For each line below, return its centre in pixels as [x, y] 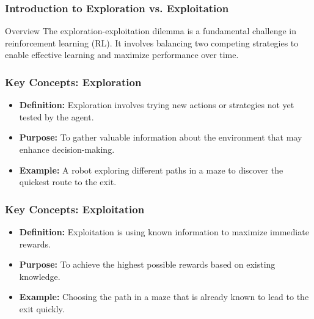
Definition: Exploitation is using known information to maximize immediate [164, 232]
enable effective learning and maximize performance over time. [122, 55]
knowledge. [40, 276]
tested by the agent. [57, 116]
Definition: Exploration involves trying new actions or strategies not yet [157, 105]
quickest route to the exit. [68, 182]
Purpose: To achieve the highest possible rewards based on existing [147, 264]
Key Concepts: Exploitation [75, 209]
